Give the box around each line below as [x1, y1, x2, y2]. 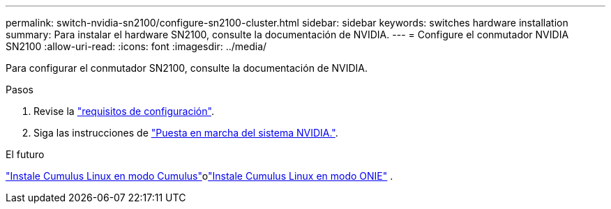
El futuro [6, 148, 45, 160]
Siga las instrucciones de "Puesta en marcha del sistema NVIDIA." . [33, 127, 338, 139]
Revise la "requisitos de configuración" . [33, 105, 214, 117]
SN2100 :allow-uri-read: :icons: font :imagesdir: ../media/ [6, 40, 267, 52]
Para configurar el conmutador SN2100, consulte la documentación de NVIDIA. [6, 62, 368, 74]
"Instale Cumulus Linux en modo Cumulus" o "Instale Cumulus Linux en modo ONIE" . [6, 170, 393, 182]
